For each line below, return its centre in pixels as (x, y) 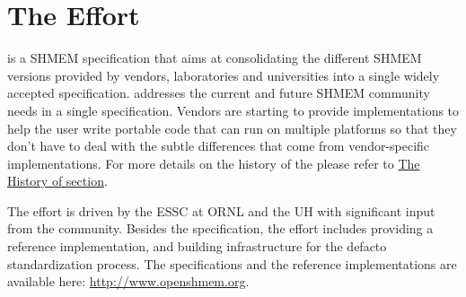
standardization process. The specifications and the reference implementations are (232, 263)
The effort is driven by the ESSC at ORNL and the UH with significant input (221, 210)
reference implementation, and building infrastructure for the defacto (197, 246)
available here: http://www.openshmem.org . (128, 281)
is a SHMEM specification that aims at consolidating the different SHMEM (215, 58)
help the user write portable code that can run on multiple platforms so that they (232, 128)
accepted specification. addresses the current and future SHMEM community (219, 93)
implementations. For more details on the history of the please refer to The (214, 163)
